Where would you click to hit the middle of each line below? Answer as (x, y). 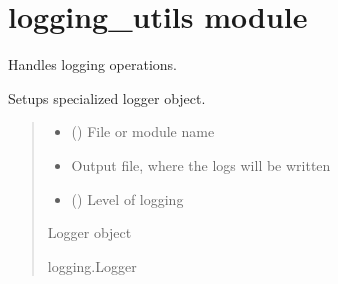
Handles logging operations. (92, 64)
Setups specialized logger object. (107, 97)
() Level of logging (127, 198)
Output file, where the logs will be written (201, 164)
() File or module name (143, 131)
